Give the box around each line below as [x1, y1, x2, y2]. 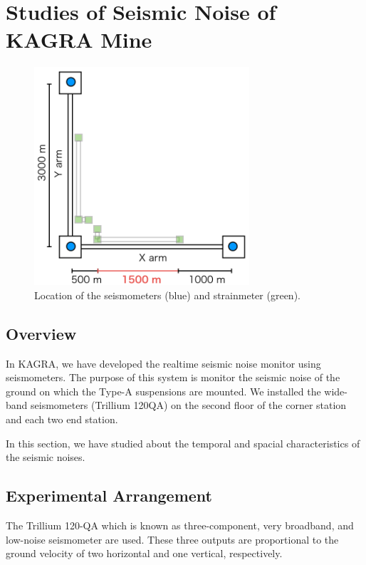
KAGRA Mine [6, 25, 152, 54]
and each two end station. [6, 412, 118, 427]
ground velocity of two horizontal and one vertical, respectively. [6, 546, 283, 561]
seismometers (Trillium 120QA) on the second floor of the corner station [31, 398, 347, 413]
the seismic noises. [6, 450, 85, 465]
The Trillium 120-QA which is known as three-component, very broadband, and [6, 518, 354, 533]
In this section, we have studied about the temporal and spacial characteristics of [6, 435, 360, 450]
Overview [6, 322, 77, 344]
